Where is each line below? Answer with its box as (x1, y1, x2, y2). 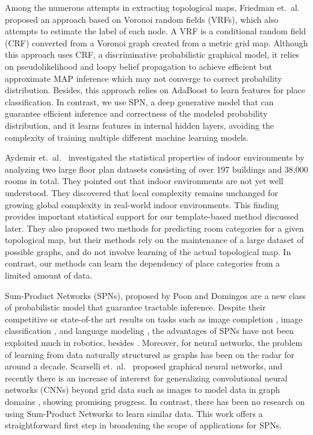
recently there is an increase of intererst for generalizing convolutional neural (5, 371, 288, 384)
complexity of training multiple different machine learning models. (5, 131, 249, 143)
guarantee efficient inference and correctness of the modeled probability (5, 107, 268, 120)
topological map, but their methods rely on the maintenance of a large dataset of (5, 233, 304, 246)
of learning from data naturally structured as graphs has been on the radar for (5, 348, 294, 360)
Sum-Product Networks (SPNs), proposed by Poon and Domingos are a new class (5, 289, 306, 301)
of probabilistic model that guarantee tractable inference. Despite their (5, 301, 266, 313)
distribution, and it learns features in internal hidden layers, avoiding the (5, 119, 274, 131)
